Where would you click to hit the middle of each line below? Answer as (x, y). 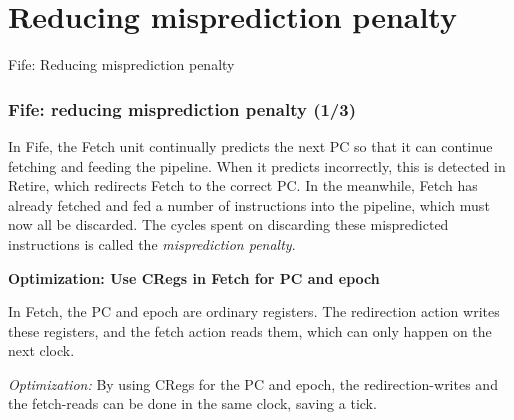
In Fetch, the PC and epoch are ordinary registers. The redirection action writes (254, 311)
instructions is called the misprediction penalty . (152, 243)
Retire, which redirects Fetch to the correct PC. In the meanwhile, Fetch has (243, 185)
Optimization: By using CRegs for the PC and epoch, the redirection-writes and (253, 383)
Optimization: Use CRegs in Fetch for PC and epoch (194, 277)
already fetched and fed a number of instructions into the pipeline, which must (249, 204)
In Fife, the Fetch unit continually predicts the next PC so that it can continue (250, 145)
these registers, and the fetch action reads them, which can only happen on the (250, 330)
